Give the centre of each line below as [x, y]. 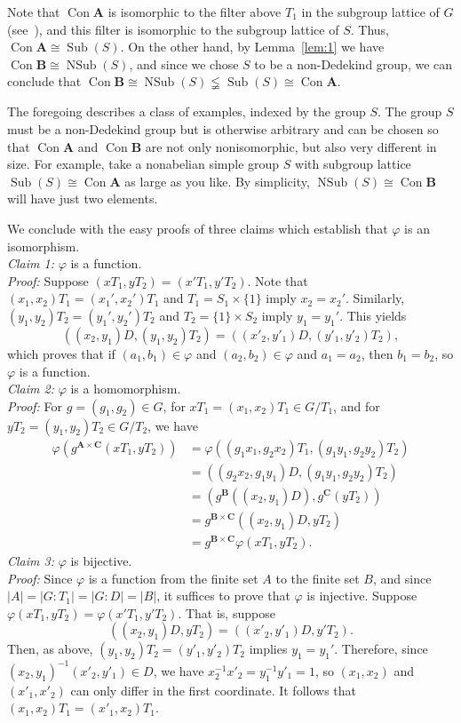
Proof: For [35, 405]
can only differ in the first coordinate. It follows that [213, 690]
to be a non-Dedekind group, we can [354, 64]
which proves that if [61, 353]
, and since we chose [184, 64]
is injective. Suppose [362, 596]
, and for [357, 405]
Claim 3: [31, 560]
